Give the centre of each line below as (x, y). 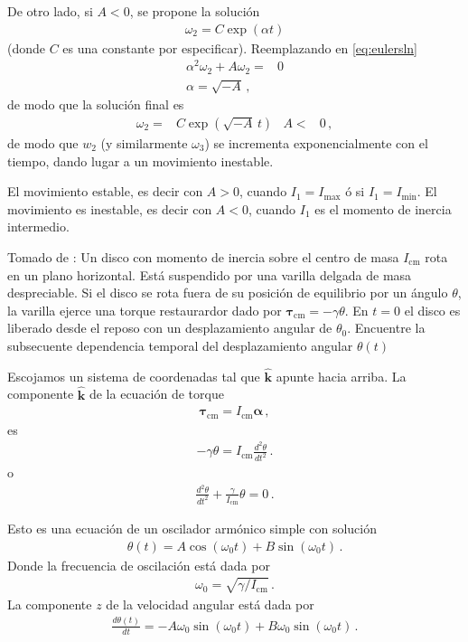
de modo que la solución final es (96, 104)
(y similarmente (144, 142)
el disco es (432, 310)
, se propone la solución (195, 11)
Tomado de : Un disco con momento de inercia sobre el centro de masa (203, 256)
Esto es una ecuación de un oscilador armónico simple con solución (192, 529)
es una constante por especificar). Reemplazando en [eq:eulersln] (240, 47)
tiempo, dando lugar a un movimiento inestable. (140, 160)
